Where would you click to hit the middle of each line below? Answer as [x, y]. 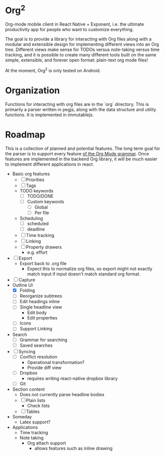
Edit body [37, 313]
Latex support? [35, 422]
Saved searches [36, 345]
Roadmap [25, 135]
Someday [22, 416]
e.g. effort [37, 252]
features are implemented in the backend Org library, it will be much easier [81, 159]
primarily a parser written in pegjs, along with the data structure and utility [81, 109]
